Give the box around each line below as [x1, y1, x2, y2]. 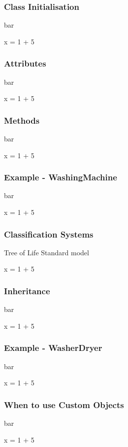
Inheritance [4, 284, 50, 297]
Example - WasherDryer [4, 342, 102, 354]
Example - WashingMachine [4, 171, 117, 183]
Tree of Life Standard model [4, 247, 89, 257]
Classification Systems [4, 228, 94, 240]
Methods [4, 114, 40, 126]
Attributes [4, 57, 46, 69]
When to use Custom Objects [4, 398, 124, 411]
